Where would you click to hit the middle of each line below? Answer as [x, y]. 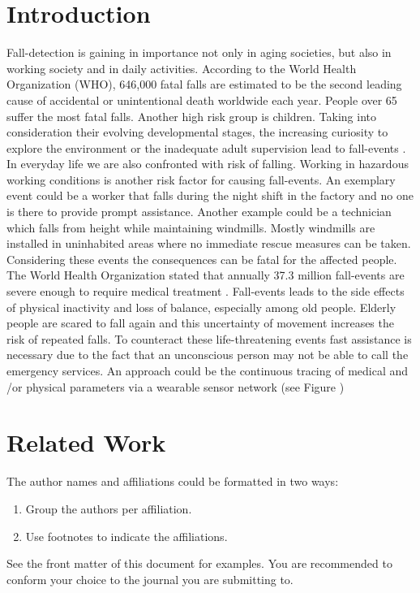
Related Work [86, 442]
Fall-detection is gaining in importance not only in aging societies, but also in [199, 52]
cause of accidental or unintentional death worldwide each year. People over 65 [202, 100]
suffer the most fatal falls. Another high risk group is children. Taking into [192, 116]
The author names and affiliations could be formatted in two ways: [173, 481]
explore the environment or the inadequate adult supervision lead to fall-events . [206, 147]
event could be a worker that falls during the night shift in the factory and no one [210, 195]
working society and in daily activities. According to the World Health [182, 68]
